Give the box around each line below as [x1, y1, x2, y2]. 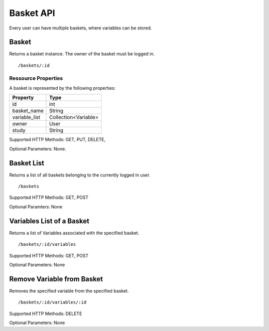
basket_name [12, 107, 44, 114]
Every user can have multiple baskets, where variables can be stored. [9, 25, 152, 31]
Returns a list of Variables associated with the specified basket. [9, 230, 139, 236]
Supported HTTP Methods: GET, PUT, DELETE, [9, 137, 106, 143]
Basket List [9, 159, 44, 167]
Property [12, 94, 34, 101]
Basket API [9, 7, 55, 18]
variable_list [12, 114, 40, 121]
